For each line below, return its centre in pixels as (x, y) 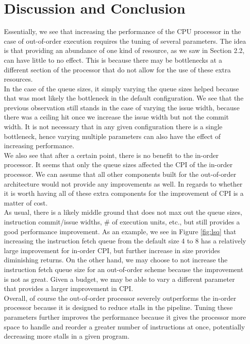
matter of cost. (26, 202)
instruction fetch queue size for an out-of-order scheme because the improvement (124, 269)
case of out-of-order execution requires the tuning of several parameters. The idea (125, 41)
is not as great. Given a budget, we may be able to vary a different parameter (119, 279)
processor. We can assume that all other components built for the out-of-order (120, 174)
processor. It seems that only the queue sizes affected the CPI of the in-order (118, 164)
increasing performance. (39, 146)
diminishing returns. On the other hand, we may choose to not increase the (116, 260)
